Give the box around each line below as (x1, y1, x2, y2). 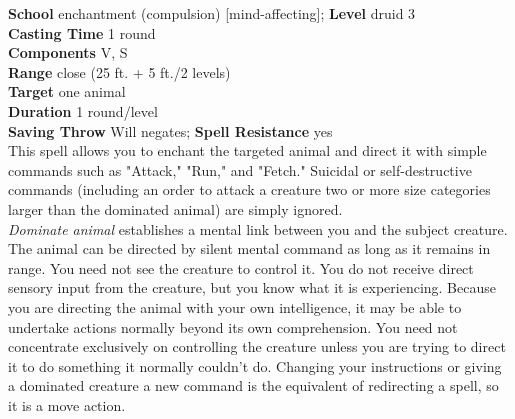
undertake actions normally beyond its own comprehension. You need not (8, 316, 458, 337)
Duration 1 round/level (8, 100, 158, 121)
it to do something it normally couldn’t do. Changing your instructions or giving (8, 355, 502, 376)
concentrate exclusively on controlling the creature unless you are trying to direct (8, 336, 506, 357)
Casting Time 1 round (8, 22, 156, 43)
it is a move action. (8, 394, 126, 415)
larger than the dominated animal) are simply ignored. (8, 198, 343, 219)
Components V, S (8, 42, 128, 63)
